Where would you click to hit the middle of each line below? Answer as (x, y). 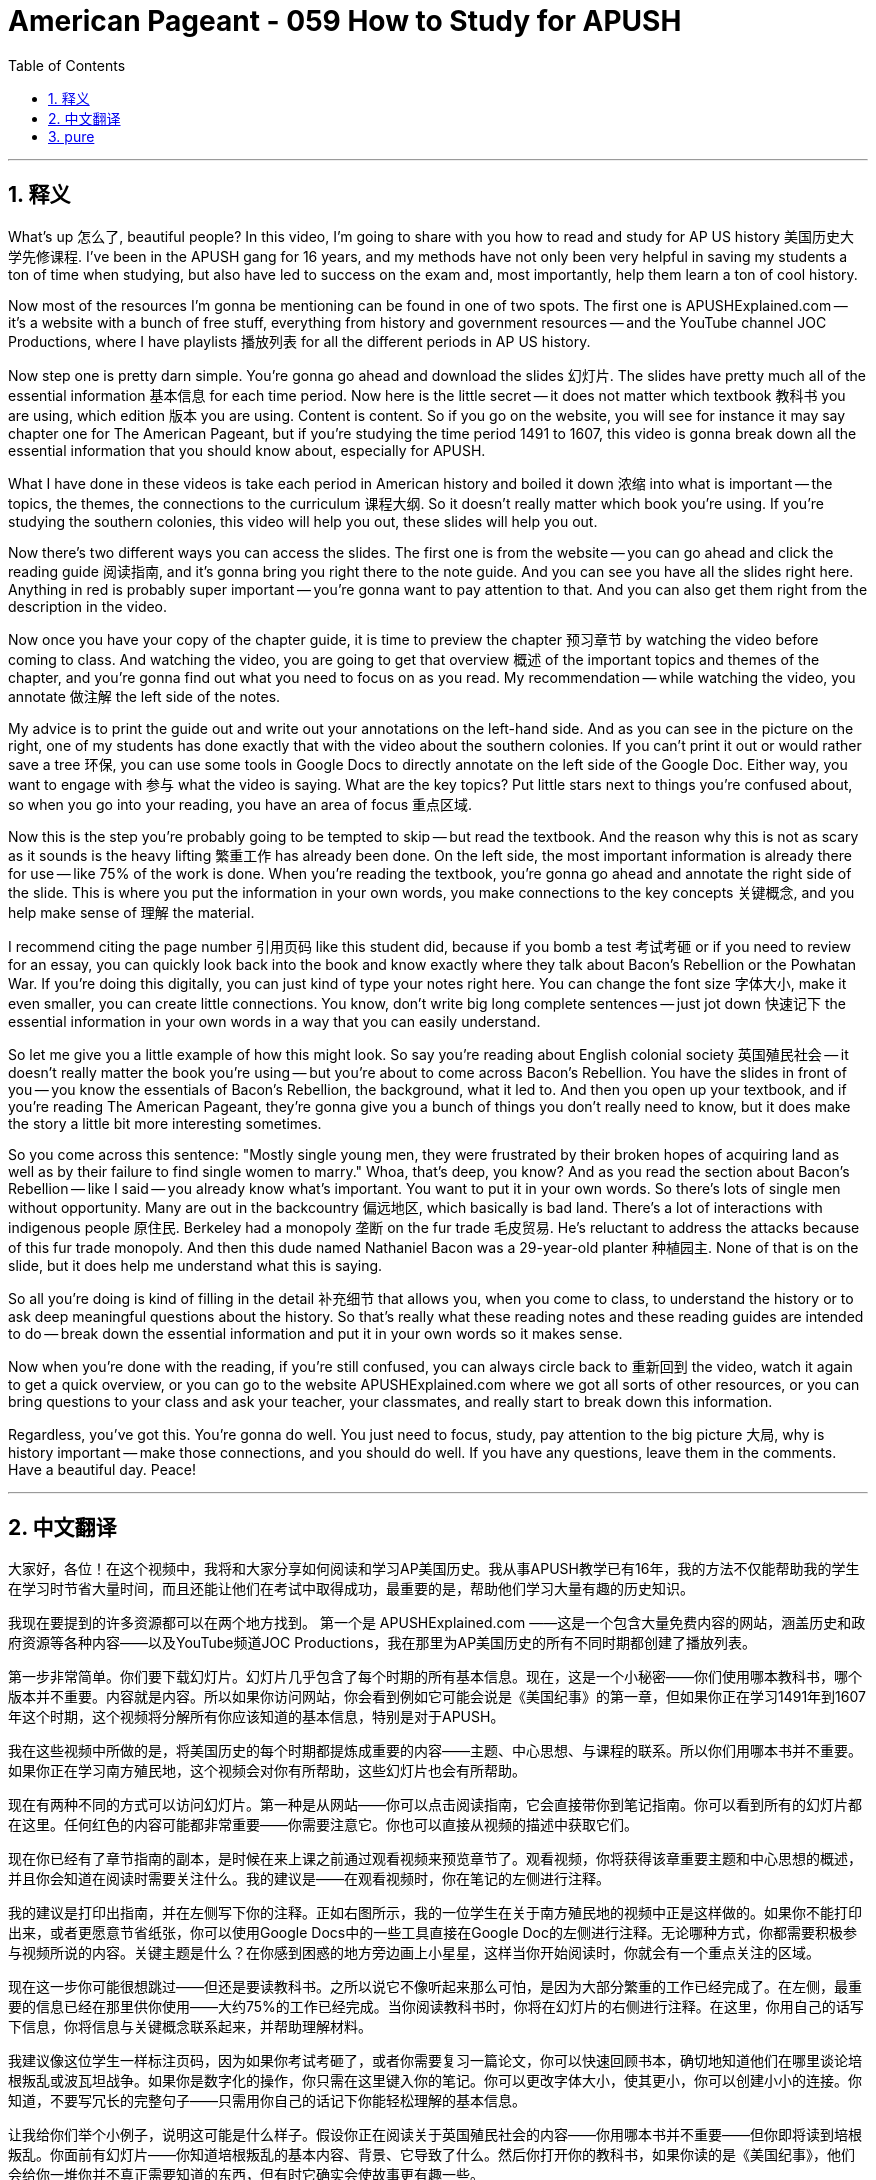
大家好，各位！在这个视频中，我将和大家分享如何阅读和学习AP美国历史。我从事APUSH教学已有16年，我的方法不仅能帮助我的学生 (434, 1569)
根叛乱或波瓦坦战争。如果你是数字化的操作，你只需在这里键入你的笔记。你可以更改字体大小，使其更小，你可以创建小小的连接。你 (435, 2081)
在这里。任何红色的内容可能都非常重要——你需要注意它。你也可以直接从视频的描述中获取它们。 (323, 1825)
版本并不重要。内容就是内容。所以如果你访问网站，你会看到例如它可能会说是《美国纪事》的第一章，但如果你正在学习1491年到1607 (437, 1697)
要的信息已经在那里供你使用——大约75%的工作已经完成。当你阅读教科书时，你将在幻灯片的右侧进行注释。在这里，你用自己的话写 (436, 2007)
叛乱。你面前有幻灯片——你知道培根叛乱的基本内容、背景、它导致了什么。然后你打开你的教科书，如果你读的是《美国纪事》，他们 (431, 2155)
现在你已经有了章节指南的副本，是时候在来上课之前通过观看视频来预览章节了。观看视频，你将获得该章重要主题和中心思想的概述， (435, 1859)
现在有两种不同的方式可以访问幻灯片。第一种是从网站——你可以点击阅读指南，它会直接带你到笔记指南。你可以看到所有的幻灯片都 (435, 1805)
